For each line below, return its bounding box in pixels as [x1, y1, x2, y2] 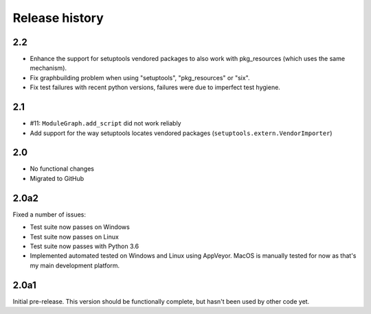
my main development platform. [30, 261, 120, 269]
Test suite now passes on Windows [30, 223, 130, 231]
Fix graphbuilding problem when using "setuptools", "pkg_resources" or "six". [30, 73, 250, 82]
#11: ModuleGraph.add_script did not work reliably [30, 119, 181, 128]
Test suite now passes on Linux [30, 232, 120, 241]
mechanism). [30, 64, 67, 72]
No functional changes [30, 165, 94, 173]
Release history [12, 10, 104, 25]
